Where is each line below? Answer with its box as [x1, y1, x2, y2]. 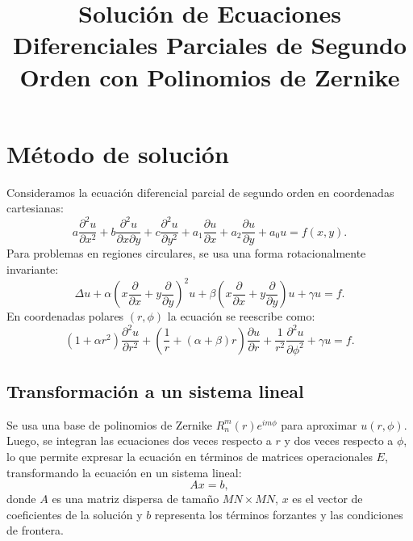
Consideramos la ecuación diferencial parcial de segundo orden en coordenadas [6, 183, 394, 200]
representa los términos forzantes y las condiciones [154, 505, 403, 522]
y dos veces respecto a [284, 432, 394, 449]
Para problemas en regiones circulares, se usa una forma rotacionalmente [6, 245, 366, 262]
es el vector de [292, 490, 363, 507]
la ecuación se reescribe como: [167, 308, 315, 325]
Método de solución [6, 136, 229, 170]
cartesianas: [6, 199, 64, 216]
